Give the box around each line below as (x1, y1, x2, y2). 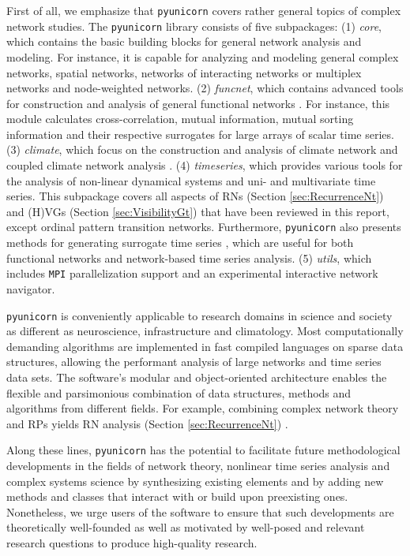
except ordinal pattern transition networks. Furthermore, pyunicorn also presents (6, 218, 401, 235)
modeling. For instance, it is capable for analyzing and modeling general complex (6, 48, 399, 65)
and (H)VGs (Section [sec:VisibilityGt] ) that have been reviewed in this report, (6, 203, 389, 219)
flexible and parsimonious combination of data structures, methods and (6, 384, 352, 401)
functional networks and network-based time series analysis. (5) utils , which (6, 249, 372, 266)
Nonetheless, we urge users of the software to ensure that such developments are (6, 503, 394, 520)
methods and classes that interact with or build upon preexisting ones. (6, 488, 348, 505)
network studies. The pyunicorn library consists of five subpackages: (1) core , (6, 17, 382, 34)
